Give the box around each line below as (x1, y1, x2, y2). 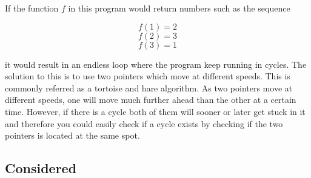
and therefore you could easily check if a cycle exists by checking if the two (5, 117, 283, 130)
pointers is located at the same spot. (5, 129, 140, 142)
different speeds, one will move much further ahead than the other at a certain (5, 93, 296, 106)
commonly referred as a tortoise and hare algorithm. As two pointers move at (5, 81, 293, 94)
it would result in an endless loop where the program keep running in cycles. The (5, 58, 307, 70)
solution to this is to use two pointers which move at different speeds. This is (5, 70, 290, 82)
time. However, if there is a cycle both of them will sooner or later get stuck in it (5, 105, 306, 117)
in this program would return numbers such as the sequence (68, 2, 290, 14)
